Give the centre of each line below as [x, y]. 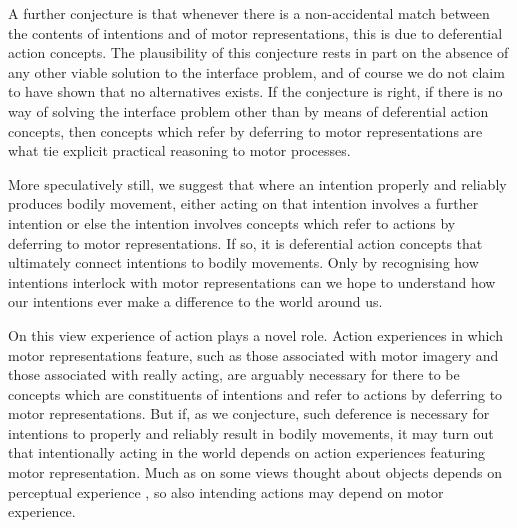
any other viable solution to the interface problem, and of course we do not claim [256, 71]
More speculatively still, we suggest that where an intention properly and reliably [257, 183]
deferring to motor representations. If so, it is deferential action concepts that [245, 242]
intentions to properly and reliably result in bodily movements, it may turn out [251, 432]
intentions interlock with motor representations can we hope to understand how [252, 281]
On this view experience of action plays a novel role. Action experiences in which [255, 334]
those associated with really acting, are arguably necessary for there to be [234, 374]
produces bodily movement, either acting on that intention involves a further [243, 203]
